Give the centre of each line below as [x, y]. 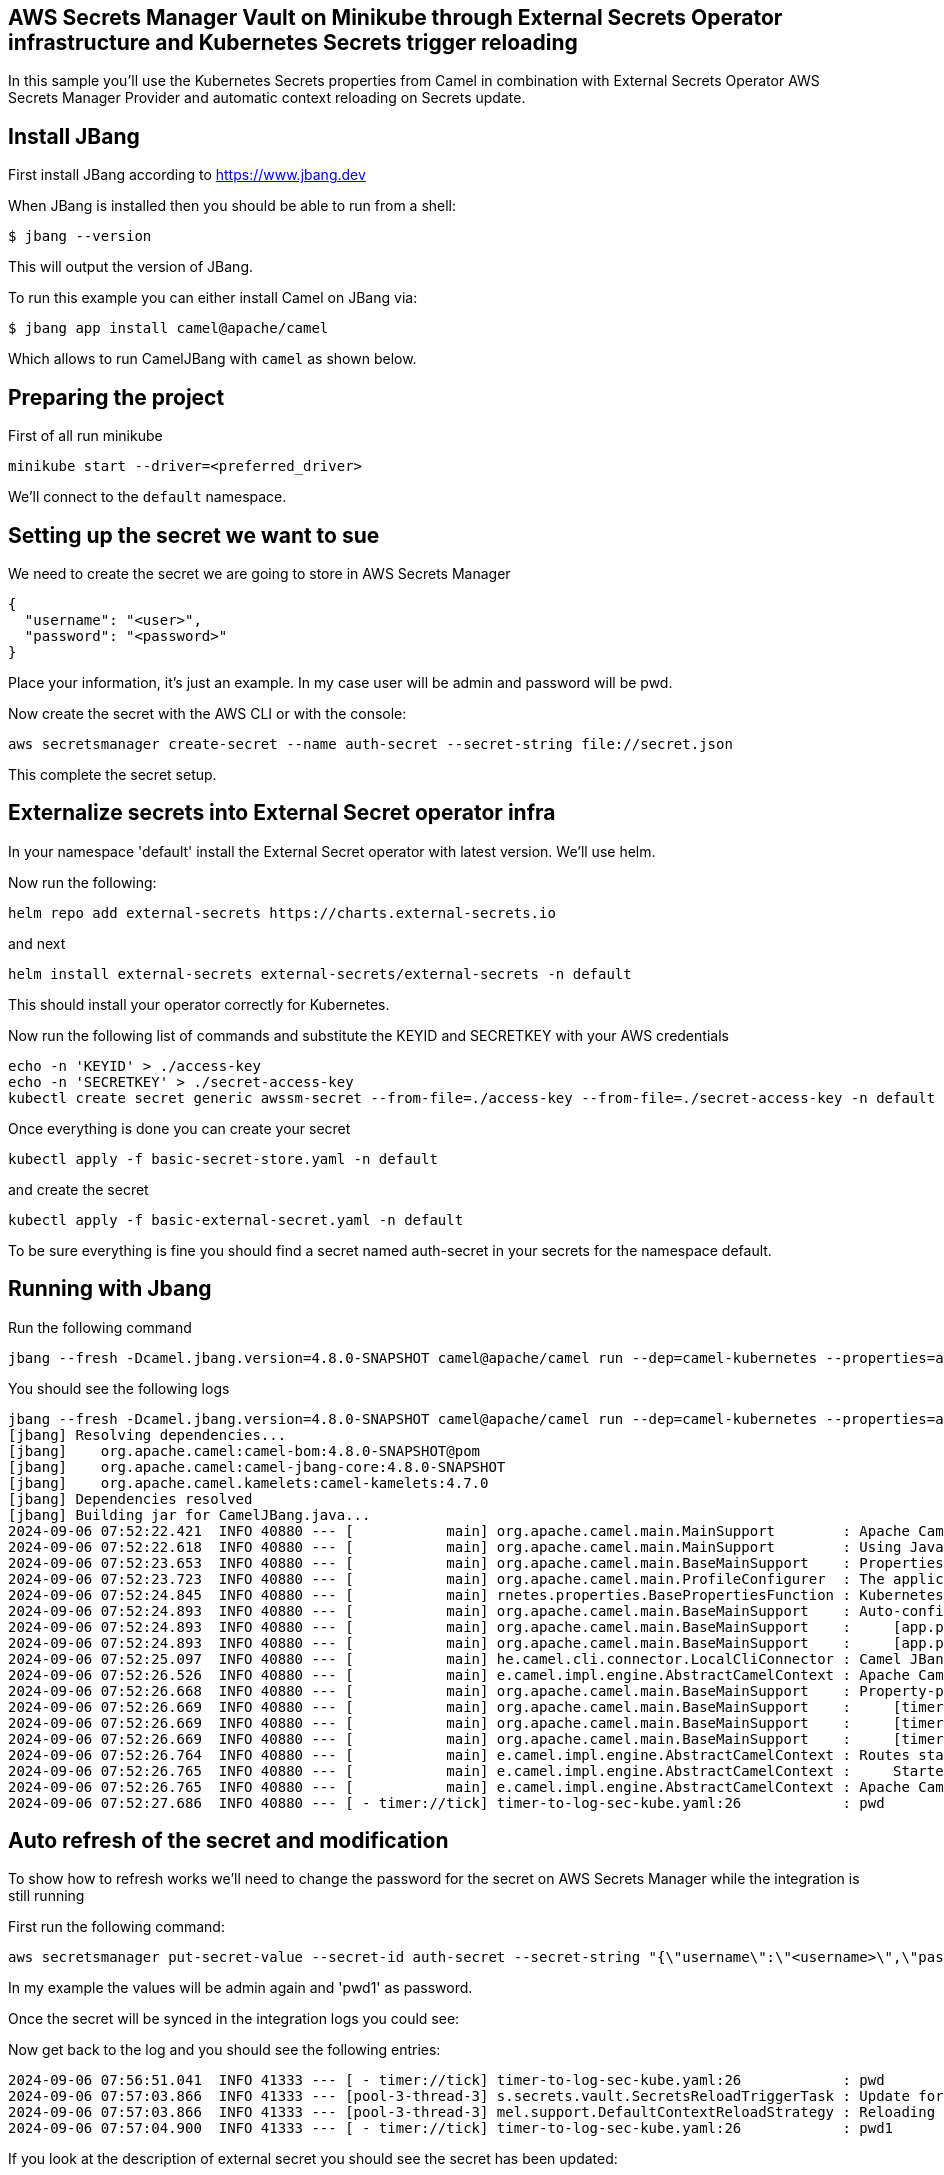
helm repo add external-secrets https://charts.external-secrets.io [282, 912]
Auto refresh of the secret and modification [228, 1841]
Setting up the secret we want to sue [194, 535]
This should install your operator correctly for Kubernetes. [199, 1004]
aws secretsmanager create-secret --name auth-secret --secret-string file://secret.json [370, 743]
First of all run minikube [85, 436]
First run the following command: [116, 1927]
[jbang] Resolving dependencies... [147, 1434]
